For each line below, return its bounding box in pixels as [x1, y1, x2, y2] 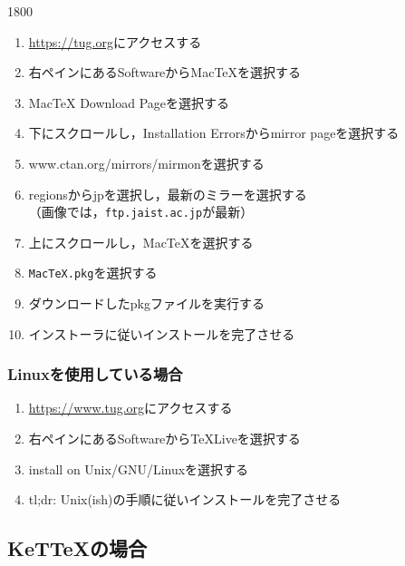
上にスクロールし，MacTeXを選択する [28, 232, 254, 251]
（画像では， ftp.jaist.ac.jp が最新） [28, 202, 254, 221]
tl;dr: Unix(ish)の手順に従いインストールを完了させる [28, 490, 342, 509]
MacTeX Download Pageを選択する [28, 93, 230, 112]
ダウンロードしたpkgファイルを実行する [28, 294, 265, 313]
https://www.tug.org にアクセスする [28, 398, 233, 417]
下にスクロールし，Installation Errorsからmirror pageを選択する [28, 123, 400, 142]
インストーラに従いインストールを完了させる [28, 324, 295, 343]
